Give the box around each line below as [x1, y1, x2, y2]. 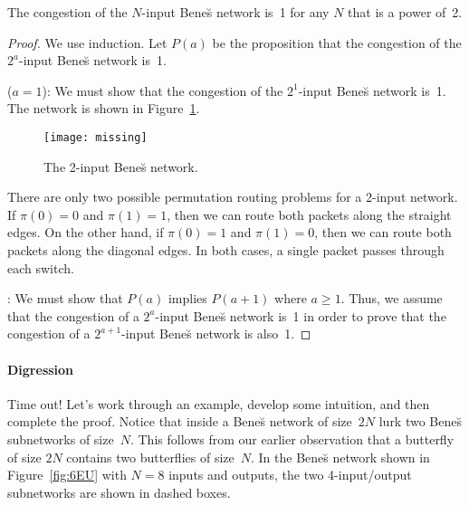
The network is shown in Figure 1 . [7, 99, 200, 118]
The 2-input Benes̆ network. [43, 157, 198, 176]
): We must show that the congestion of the [42, 81, 283, 100]
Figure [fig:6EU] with [7, 465, 127, 484]
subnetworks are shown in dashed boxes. [7, 482, 231, 501]
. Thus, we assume [340, 289, 443, 308]
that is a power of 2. [348, 3, 463, 21]
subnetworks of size [7, 429, 114, 448]
